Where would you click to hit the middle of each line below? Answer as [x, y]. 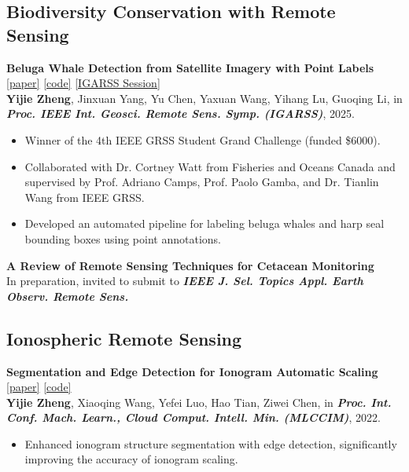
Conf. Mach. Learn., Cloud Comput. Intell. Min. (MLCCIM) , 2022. [193, 417]
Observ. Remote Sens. [68, 296]
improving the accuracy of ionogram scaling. [131, 459]
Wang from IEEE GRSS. [85, 197]
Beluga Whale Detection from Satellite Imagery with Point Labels [190, 67]
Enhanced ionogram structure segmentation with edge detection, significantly [211, 443]
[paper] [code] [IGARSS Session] [83, 83]
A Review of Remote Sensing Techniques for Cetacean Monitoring [190, 265]
